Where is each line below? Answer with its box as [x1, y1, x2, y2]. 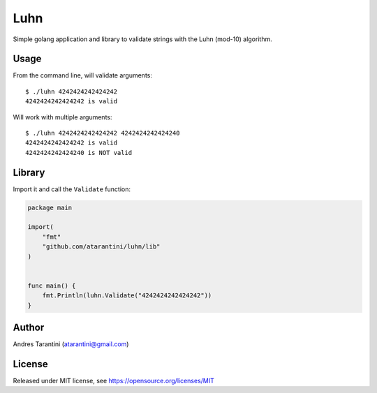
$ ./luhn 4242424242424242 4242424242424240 [25, 129, 181, 138]
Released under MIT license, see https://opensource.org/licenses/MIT [13, 377, 214, 385]
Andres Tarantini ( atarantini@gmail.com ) [13, 340, 129, 348]
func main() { [27, 281, 76, 290]
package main [27, 203, 73, 212]
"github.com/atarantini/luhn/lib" [42, 243, 161, 251]
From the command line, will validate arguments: [13, 71, 153, 80]
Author [13, 322, 45, 333]
